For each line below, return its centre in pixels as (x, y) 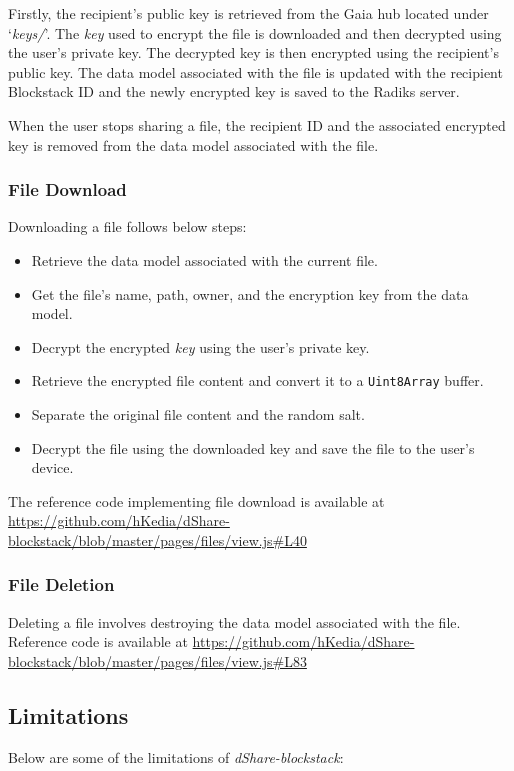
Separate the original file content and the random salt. (198, 414)
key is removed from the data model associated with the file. (193, 144)
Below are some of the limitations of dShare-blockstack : (176, 756)
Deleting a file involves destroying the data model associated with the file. (234, 621)
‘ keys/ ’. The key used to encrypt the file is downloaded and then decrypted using (255, 32)
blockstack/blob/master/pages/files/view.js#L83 (157, 660)
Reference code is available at (98, 641)
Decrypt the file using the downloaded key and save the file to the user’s (253, 447)
